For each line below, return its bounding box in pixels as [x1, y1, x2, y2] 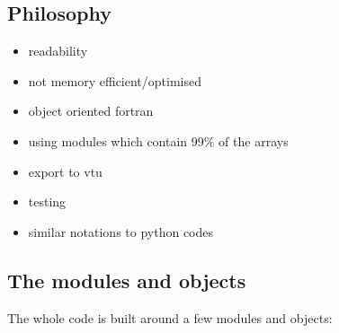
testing [28, 192, 67, 211]
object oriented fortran [28, 101, 154, 120]
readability [28, 41, 88, 60]
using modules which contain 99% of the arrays [28, 131, 289, 150]
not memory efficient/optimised [28, 71, 202, 90]
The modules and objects [7, 266, 246, 294]
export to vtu [28, 162, 103, 180]
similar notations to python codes [28, 222, 214, 241]
